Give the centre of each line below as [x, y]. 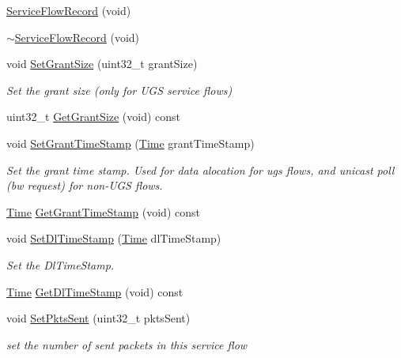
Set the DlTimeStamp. [61, 264]
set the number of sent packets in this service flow [127, 344]
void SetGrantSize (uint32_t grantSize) [102, 64]
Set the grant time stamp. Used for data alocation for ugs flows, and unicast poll [200, 170]
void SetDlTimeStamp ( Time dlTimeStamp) [114, 238]
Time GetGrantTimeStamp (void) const [103, 211]
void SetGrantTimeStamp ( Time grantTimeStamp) [131, 143]
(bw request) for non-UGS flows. [85, 185]
